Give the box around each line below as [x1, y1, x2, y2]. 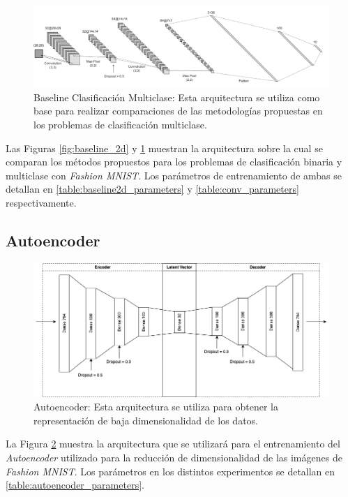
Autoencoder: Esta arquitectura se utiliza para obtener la [33, 399, 278, 414]
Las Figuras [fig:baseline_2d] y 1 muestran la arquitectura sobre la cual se [6, 140, 323, 155]
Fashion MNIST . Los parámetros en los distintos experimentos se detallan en [6, 463, 335, 478]
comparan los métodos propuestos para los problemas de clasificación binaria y [6, 154, 342, 169]
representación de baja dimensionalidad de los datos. [33, 413, 259, 427]
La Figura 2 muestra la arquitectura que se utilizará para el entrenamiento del [6, 436, 340, 451]
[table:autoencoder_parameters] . [6, 477, 144, 492]
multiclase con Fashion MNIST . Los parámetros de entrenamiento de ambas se [6, 168, 342, 182]
